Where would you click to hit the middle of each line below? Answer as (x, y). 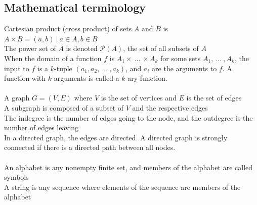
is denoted (82, 48)
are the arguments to (184, 68)
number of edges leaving (41, 127)
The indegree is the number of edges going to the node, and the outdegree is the (128, 117)
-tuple (63, 68)
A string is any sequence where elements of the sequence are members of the (122, 187)
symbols (16, 177)
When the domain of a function (53, 58)
